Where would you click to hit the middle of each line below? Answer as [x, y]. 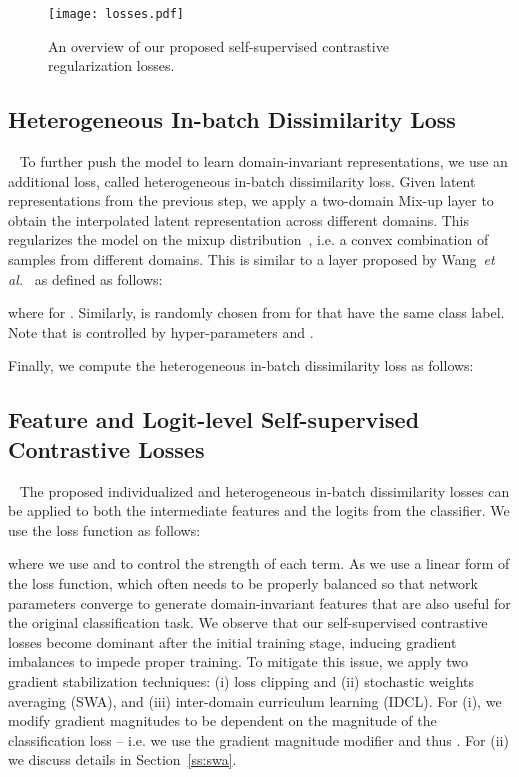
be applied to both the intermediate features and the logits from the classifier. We [259, 510]
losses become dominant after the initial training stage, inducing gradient [232, 641]
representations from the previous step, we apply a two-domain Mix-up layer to [251, 200]
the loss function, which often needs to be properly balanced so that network [243, 582]
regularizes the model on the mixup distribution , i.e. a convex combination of [248, 239]
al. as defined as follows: [85, 278]
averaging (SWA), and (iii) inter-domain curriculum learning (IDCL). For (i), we [255, 700]
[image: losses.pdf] [116, 14]
